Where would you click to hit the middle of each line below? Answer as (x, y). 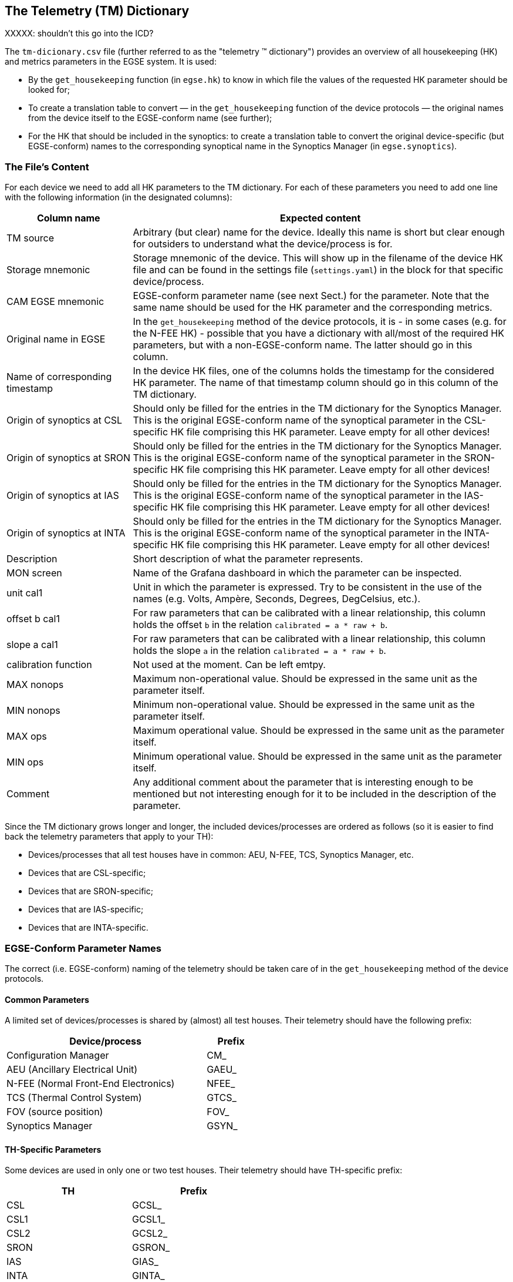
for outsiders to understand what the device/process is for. (263, 244)
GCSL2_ (150, 1234)
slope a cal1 (32, 645)
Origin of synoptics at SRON (68, 458)
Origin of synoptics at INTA (66, 533)
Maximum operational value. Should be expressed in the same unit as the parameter (319, 731)
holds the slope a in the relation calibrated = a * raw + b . (259, 651)
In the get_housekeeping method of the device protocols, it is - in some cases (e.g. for (320, 322)
